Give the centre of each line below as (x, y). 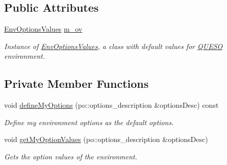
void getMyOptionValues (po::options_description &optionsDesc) (106, 139)
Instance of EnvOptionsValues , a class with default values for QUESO (113, 46)
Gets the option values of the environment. (71, 156)
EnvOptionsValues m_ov (43, 29)
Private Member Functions (77, 84)
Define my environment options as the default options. (89, 122)
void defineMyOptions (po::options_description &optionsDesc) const (111, 105)
